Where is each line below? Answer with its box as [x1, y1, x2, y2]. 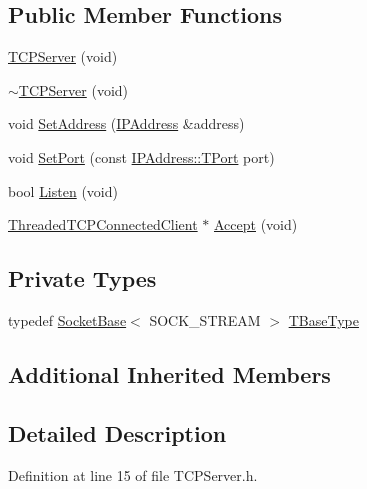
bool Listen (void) [8, 180, 118, 201]
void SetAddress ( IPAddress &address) [8, 113, 245, 134]
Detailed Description [8, 417, 227, 448]
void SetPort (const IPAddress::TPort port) [8, 146, 275, 167]
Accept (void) [213, 214, 298, 235]
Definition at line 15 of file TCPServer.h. [8, 464, 258, 485]
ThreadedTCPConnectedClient [8, 214, 198, 235]
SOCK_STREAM [149, 309, 261, 330]
